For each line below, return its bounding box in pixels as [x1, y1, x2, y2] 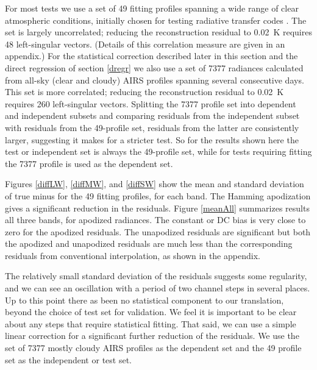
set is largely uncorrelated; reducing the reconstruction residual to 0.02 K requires [5, 26, 312, 38]
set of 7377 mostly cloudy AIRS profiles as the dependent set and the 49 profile [5, 341, 302, 354]
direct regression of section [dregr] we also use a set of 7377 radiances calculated [5, 61, 304, 74]
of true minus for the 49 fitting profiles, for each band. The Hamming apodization [5, 189, 311, 202]
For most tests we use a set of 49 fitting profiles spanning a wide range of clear [5, 2, 299, 14]
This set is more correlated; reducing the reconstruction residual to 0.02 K [5, 85, 284, 98]
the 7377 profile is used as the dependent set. [5, 157, 173, 169]
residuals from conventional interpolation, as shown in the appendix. [5, 249, 260, 261]
